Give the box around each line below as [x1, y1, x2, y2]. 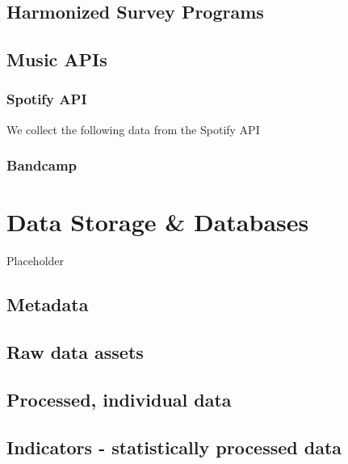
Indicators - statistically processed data [6, 434, 342, 459]
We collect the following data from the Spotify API [6, 120, 260, 137]
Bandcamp [6, 155, 78, 175]
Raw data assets [6, 340, 144, 365]
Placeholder [6, 252, 65, 269]
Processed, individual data [6, 386, 232, 411]
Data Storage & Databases [6, 205, 309, 238]
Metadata [6, 292, 89, 317]
